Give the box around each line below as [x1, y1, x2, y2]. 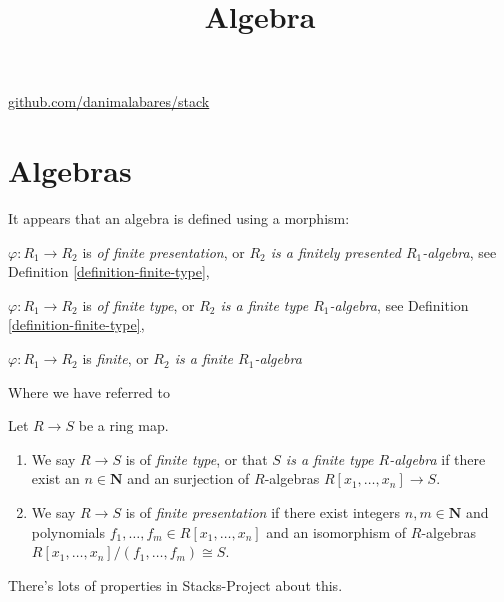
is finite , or [82, 348, 149, 369]
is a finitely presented [270, 241, 401, 262]
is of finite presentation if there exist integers [125, 502, 401, 523]
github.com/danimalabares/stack [8, 91, 210, 112]
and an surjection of [127, 468, 250, 489]
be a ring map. [78, 415, 169, 436]
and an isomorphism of [266, 521, 407, 542]
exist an [31, 468, 80, 489]
